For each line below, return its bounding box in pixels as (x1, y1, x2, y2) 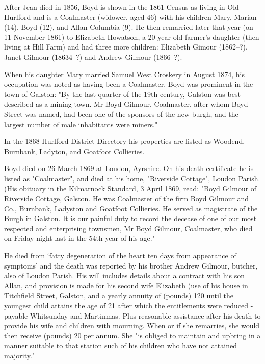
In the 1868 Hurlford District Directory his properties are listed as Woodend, (4, 136, 245, 147)
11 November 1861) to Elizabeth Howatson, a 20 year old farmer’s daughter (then (4, 31, 259, 42)
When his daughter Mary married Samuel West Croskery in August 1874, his (4, 68, 245, 79)
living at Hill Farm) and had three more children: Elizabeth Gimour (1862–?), (4, 41, 248, 52)
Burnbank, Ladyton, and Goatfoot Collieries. (4, 145, 145, 156)
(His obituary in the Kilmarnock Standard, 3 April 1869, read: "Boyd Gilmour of (4, 183, 257, 193)
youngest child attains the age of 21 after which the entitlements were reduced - (4, 300, 253, 311)
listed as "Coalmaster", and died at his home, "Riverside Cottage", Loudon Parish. (4, 173, 260, 183)
